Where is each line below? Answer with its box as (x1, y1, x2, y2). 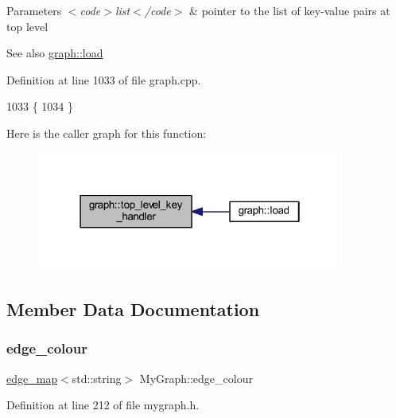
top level (6, 18, 49, 34)
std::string (72, 369, 122, 386)
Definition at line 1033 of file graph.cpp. (6, 71, 201, 88)
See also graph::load (6, 45, 103, 61)
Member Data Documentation (6, 296, 260, 321)
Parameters (6, 2, 62, 18)
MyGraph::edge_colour (139, 369, 253, 386)
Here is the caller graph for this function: (6, 124, 207, 141)
